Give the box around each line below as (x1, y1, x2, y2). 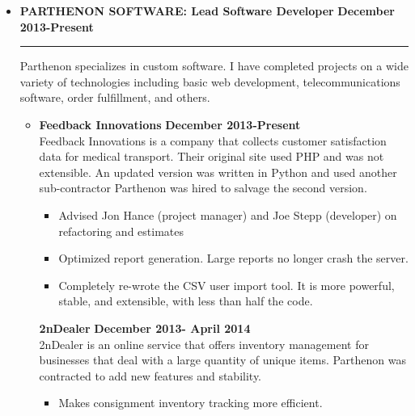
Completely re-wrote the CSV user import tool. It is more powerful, (58, 276, 395, 293)
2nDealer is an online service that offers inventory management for (39, 335, 369, 352)
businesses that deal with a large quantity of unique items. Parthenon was (39, 351, 406, 368)
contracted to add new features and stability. (39, 367, 262, 384)
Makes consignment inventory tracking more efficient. (58, 394, 323, 411)
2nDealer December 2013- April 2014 (39, 319, 251, 336)
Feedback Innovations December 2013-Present (39, 116, 301, 132)
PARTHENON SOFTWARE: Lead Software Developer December (19, 2, 395, 19)
